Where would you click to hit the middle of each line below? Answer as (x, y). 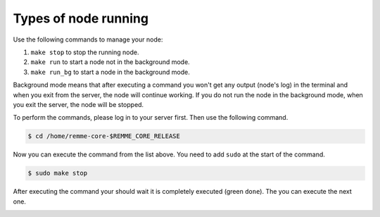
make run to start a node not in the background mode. (110, 62)
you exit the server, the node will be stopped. (78, 104)
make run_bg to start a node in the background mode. (110, 72)
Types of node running (81, 18)
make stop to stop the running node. (85, 52)
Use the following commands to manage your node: (88, 39)
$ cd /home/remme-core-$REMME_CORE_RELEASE (104, 136)
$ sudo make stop (58, 173)
